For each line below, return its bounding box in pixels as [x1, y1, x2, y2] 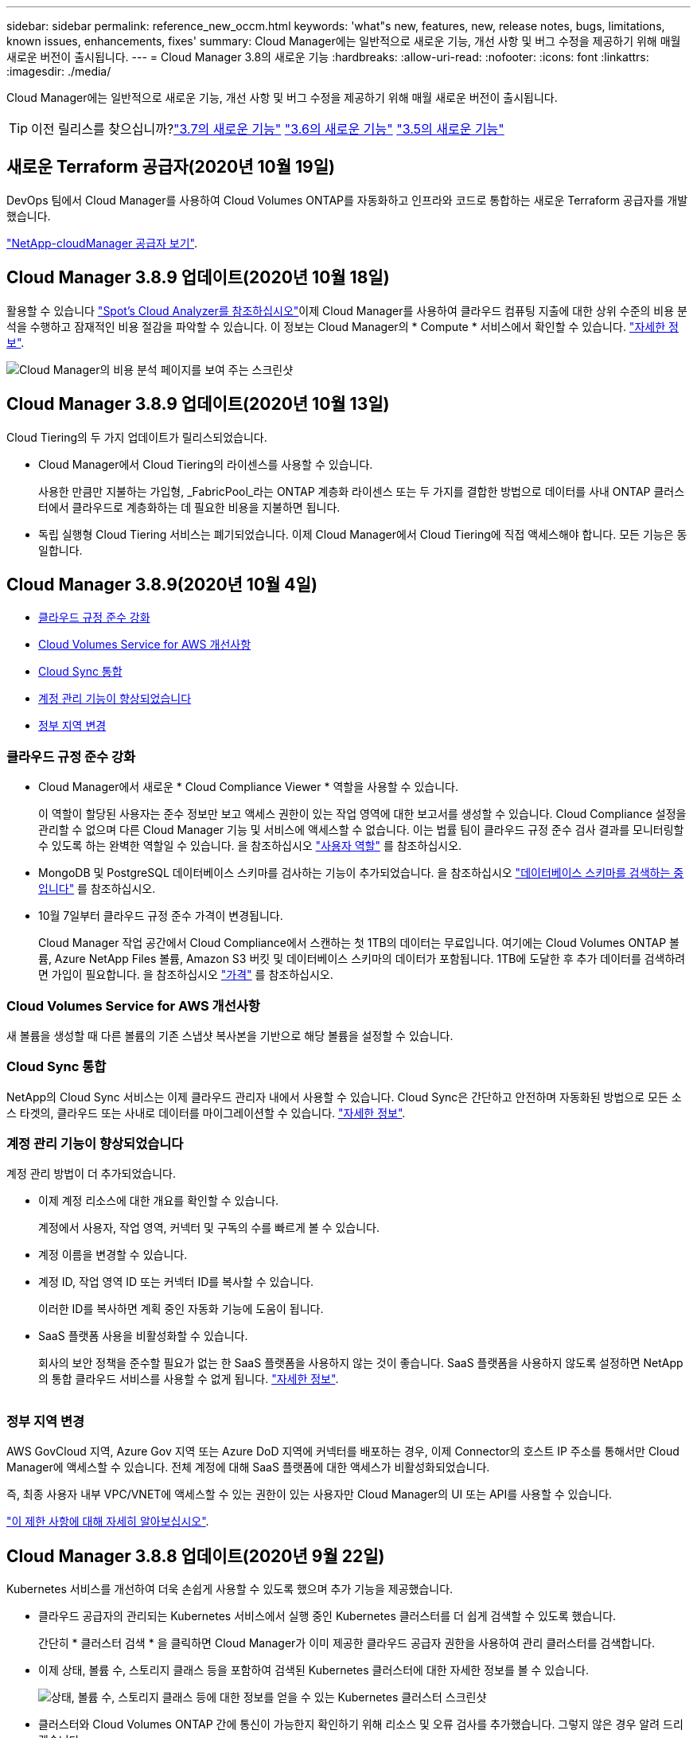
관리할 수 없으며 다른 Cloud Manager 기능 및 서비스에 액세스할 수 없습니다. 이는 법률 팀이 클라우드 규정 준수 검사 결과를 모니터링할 [38, 823, 684, 837]
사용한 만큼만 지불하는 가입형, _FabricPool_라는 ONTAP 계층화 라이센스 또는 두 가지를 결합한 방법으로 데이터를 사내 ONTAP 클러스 [38, 484, 685, 498]
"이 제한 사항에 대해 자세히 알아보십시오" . [6, 1514, 209, 1529]
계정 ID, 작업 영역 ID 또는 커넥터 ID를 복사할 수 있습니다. [38, 1275, 314, 1289]
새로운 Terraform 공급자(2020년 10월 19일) [6, 157, 335, 177]
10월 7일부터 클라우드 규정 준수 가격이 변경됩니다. [38, 909, 283, 923]
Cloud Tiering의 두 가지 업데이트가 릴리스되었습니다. [6, 430, 267, 444]
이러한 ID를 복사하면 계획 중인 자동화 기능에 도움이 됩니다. [38, 1302, 324, 1316]
